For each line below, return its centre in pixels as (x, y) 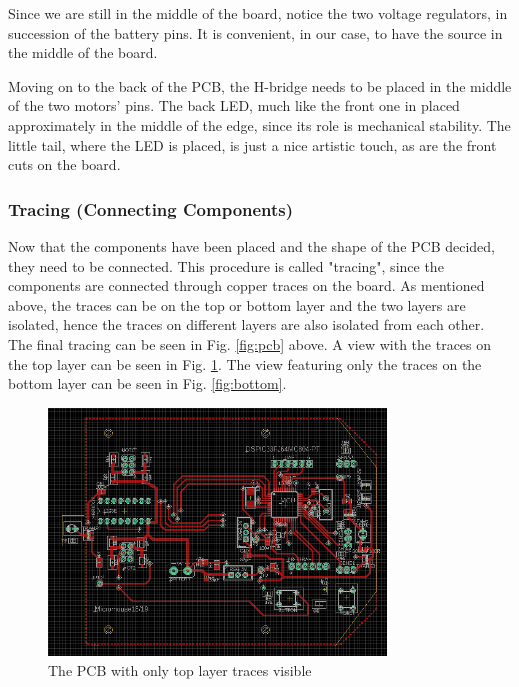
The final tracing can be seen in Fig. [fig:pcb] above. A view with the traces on (250, 343)
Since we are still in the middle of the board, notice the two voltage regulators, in (258, 13)
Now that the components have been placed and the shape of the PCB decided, (252, 245)
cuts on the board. (64, 164)
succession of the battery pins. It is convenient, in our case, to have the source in (255, 32)
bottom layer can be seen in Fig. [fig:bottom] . (147, 383)
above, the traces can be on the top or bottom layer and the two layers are (237, 304)
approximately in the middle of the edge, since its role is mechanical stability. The (259, 124)
